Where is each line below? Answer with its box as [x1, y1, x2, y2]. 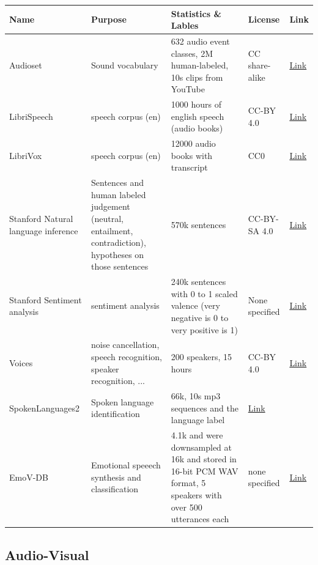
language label [171, 413, 225, 426]
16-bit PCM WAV [171, 464, 239, 477]
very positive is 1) [171, 323, 238, 336]
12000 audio [171, 137, 216, 150]
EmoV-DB [9, 470, 48, 483]
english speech [171, 109, 224, 122]
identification [91, 407, 140, 420]
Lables [171, 19, 199, 32]
